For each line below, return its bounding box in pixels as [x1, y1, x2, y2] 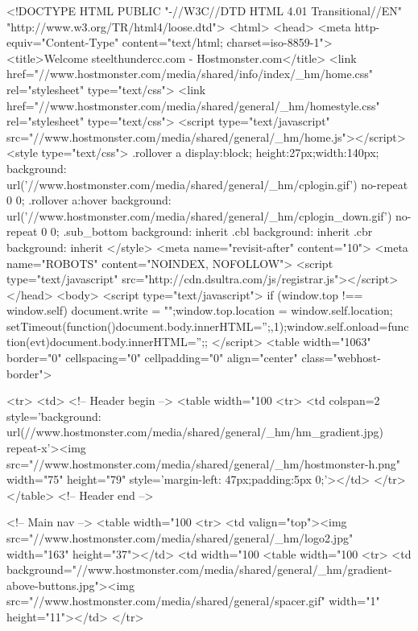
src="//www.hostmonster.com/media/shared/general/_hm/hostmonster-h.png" [6, 455, 401, 472]
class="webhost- [301, 349, 381, 366]
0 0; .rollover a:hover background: [6, 192, 172, 208]
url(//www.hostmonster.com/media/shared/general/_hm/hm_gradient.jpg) [6, 423, 383, 440]
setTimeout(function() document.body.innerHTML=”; [6, 317, 271, 334]
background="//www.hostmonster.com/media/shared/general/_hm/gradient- [6, 561, 392, 578]
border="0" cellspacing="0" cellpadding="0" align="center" [6, 349, 298, 366]
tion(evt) [6, 333, 51, 350]
